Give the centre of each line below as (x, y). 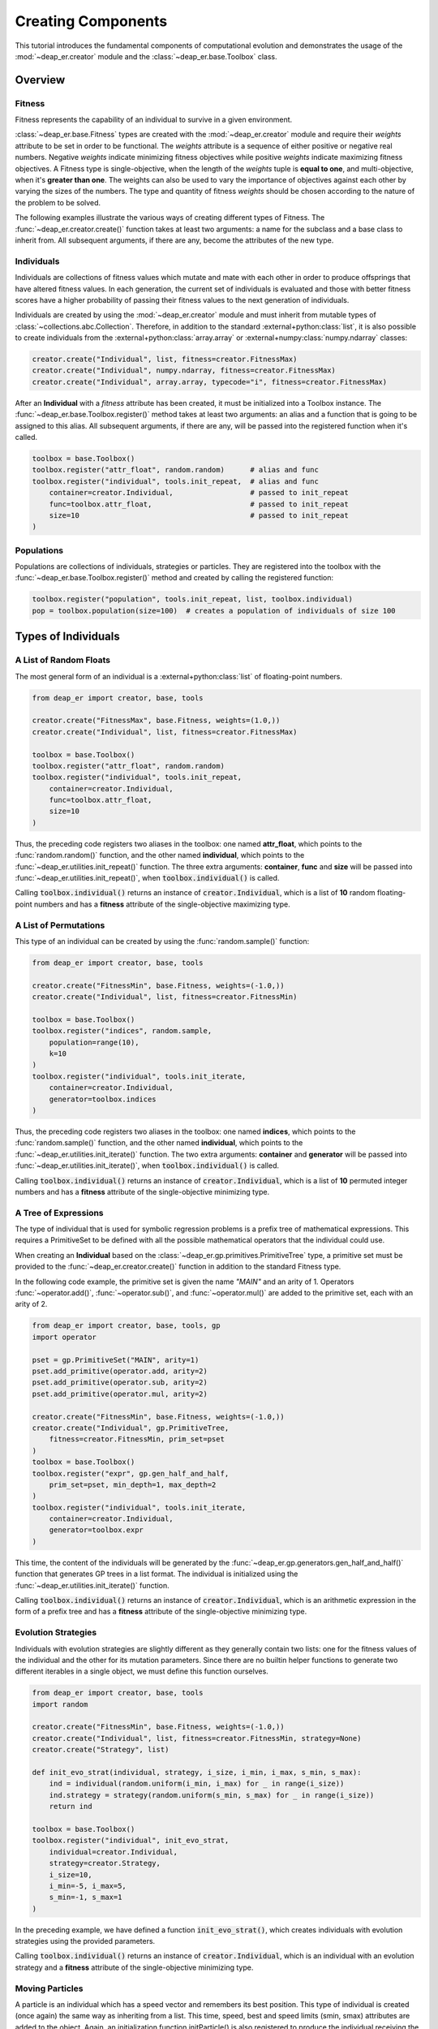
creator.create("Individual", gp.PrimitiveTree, (131, 1428)
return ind (71, 1807)
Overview (40, 80)
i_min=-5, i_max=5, (88, 1886)
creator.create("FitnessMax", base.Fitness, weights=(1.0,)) (156, 721)
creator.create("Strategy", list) (101, 1750)
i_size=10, (71, 1874)
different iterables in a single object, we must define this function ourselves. (142, 1671)
